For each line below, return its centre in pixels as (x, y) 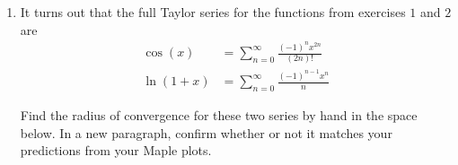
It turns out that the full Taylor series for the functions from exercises (213, 12)
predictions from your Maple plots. (116, 150)
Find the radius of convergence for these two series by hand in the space (219, 115)
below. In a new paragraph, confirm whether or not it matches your (206, 132)
